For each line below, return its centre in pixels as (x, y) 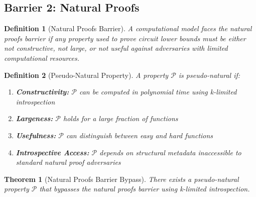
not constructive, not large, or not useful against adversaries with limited (116, 48)
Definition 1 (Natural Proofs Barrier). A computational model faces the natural (128, 28)
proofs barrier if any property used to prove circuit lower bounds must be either (125, 38)
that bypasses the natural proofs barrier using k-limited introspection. (145, 189)
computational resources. (42, 58)
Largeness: (34, 118)
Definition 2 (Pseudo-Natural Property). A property (86, 75)
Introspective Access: (52, 152)
